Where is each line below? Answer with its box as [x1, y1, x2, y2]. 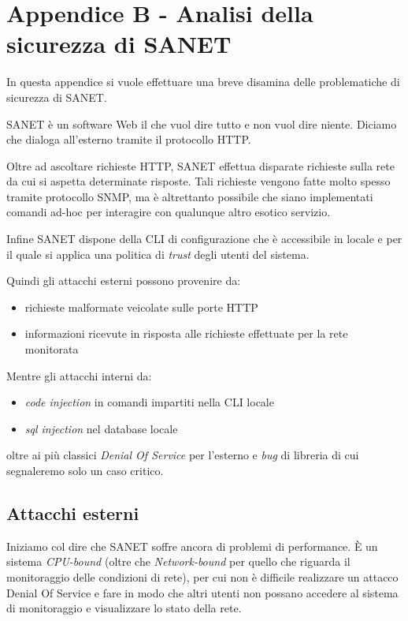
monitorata [24, 341, 79, 357]
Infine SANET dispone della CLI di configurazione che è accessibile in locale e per [6, 230, 402, 247]
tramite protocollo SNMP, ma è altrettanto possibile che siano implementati [6, 188, 373, 204]
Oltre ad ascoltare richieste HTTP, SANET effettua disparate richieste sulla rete [6, 157, 395, 174]
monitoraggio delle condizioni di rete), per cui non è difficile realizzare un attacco [6, 568, 399, 585]
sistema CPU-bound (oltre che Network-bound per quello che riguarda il [6, 553, 351, 570]
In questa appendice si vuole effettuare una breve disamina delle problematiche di [6, 73, 400, 90]
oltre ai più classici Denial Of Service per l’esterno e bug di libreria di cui [6, 447, 359, 463]
